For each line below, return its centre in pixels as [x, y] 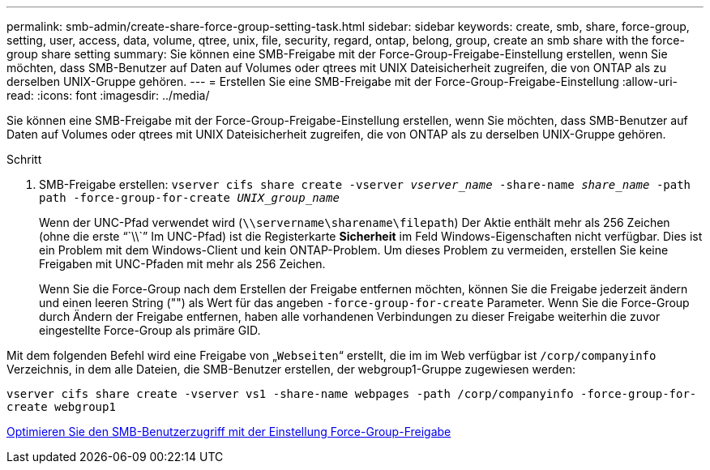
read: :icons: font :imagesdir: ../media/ [108, 95]
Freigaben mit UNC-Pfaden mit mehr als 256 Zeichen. [182, 264]
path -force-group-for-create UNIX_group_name [189, 198]
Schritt [24, 159]
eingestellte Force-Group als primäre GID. [150, 330]
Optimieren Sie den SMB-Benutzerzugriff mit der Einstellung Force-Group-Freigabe [229, 432]
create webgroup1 [61, 407]
